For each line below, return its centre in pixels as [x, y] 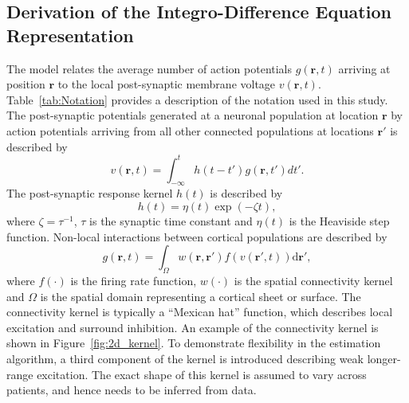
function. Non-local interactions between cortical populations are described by [197, 236]
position [26, 84]
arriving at [364, 68]
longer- [384, 358]
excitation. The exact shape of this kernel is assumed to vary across [202, 374]
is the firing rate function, [134, 281]
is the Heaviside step [339, 221]
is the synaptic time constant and [171, 221]
